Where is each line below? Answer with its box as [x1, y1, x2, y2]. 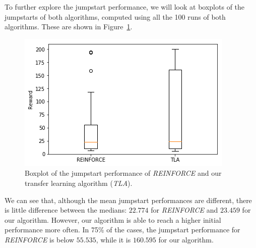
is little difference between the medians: [5, 205, 127, 215]
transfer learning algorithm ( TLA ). [25, 177, 133, 188]
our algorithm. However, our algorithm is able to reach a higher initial [5, 214, 221, 225]
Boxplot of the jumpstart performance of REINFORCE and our [25, 168, 222, 178]
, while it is [96, 234, 131, 244]
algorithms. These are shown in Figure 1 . [5, 21, 133, 32]
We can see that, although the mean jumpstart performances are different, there [5, 194, 252, 205]
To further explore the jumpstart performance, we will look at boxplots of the [5, 2, 245, 12]
